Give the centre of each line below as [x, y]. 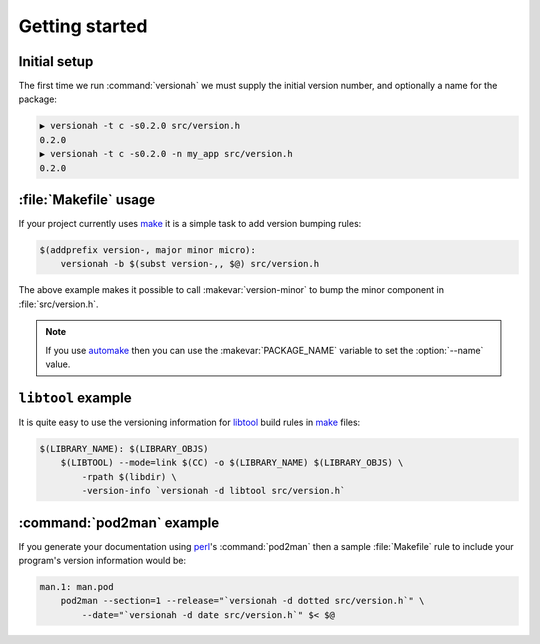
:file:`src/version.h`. [58, 304]
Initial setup [56, 61]
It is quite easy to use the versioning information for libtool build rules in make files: [189, 422]
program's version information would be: [102, 560]
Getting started [83, 26]
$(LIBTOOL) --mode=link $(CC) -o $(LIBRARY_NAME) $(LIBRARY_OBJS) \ [232, 463]
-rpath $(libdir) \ [129, 476]
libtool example [75, 397]
